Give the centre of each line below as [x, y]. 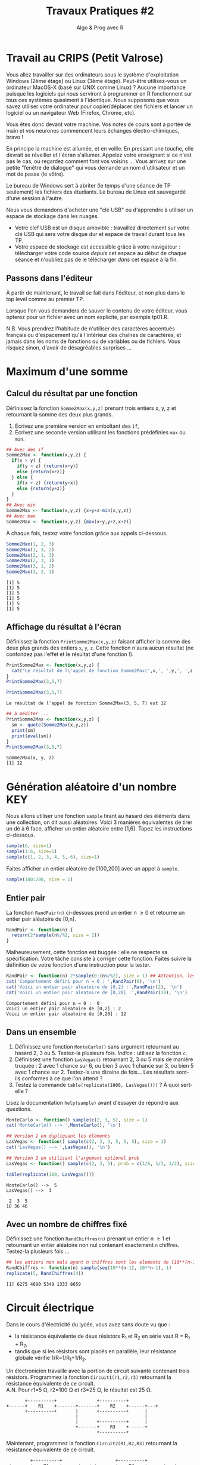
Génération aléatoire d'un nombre [91, 787]
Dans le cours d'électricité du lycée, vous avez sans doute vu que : [88, 1324]
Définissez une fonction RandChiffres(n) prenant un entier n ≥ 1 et [88, 1239]
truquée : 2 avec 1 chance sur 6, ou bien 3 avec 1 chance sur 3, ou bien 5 [104, 1065]
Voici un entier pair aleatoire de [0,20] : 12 [66, 1014]
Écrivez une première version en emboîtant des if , [77, 426]
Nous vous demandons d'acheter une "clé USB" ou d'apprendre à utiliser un [100, 210]
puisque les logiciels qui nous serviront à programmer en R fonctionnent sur [99, 93]
